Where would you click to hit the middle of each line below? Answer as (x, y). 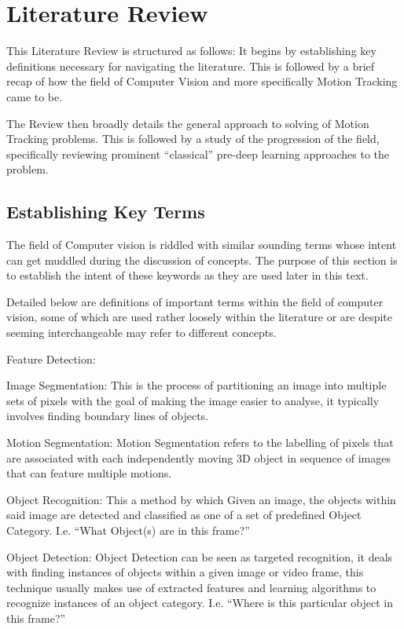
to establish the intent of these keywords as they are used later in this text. (187, 275)
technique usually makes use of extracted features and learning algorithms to (191, 587)
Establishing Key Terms (106, 212)
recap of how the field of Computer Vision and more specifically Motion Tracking (202, 81)
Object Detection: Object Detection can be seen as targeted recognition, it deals (200, 556)
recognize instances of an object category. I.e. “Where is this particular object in (200, 603)
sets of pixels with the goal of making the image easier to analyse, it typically (193, 400)
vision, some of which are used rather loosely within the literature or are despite (200, 317)
